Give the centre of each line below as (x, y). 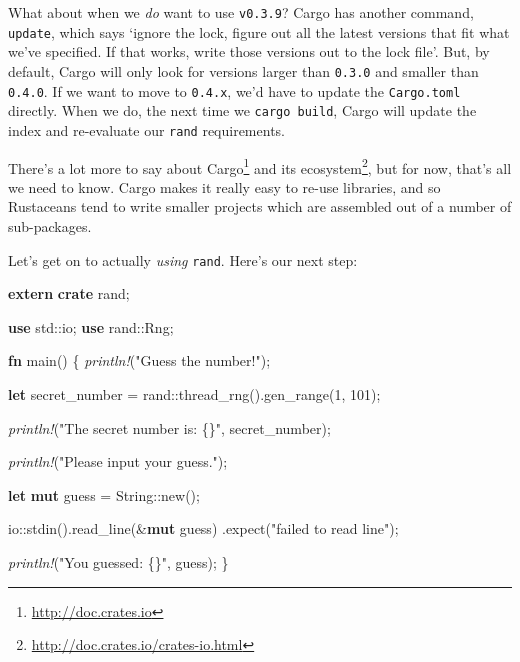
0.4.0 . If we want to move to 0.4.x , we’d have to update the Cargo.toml (234, 90)
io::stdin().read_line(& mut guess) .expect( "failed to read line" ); (203, 528)
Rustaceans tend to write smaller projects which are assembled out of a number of (260, 206)
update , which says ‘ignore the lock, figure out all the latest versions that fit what (259, 31)
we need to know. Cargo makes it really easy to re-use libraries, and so (224, 186)
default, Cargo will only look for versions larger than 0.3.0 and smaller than (243, 70)
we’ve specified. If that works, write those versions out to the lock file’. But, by (249, 51)
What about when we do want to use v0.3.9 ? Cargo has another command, (241, 12)
